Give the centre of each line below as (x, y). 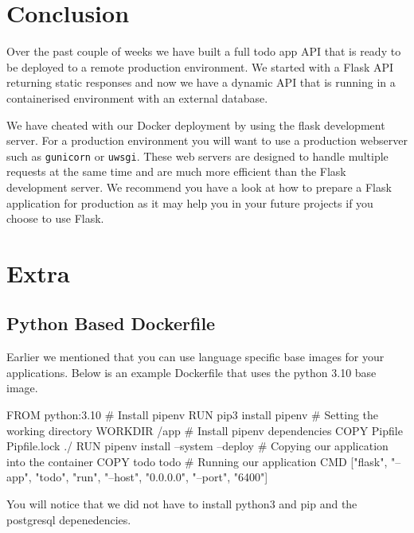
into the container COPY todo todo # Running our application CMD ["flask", (197, 461)
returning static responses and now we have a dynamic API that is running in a (201, 82)
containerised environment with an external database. (137, 97)
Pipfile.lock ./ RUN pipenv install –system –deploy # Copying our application (197, 446)
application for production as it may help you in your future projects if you (190, 202)
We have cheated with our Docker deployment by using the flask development (196, 124)
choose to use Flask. (55, 218)
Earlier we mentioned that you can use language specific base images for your (195, 357)
